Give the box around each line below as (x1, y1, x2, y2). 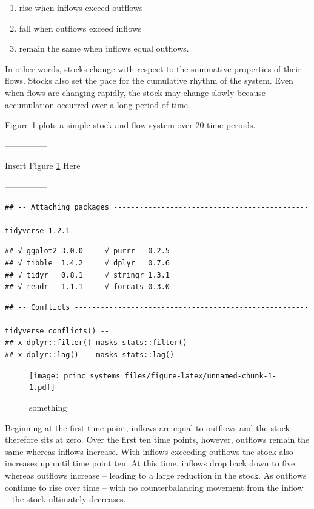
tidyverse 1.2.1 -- (5, 226, 83, 235)
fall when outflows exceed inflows (19, 21, 142, 34)
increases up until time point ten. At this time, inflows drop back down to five (5, 457, 295, 470)
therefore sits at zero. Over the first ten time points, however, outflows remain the (5, 433, 310, 446)
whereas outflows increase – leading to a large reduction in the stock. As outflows (5, 468, 307, 481)
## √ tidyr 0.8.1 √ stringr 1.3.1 (5, 270, 170, 279)
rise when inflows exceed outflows (19, 1, 143, 13)
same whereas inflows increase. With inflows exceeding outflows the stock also (5, 445, 293, 457)
